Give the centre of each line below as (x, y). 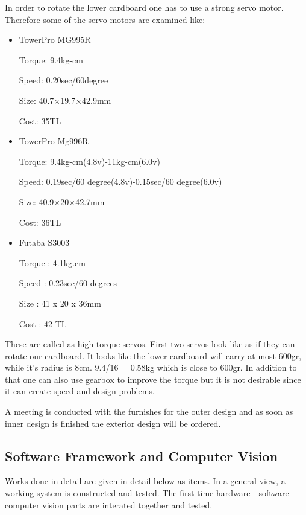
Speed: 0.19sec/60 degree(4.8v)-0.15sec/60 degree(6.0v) (120, 181)
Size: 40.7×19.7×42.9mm (65, 100)
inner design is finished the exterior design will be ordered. (113, 423)
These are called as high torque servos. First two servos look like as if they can (150, 344)
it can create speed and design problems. (80, 391)
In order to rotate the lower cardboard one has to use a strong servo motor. (144, 7)
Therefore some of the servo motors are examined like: (105, 19)
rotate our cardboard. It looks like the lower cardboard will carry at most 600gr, (153, 355)
